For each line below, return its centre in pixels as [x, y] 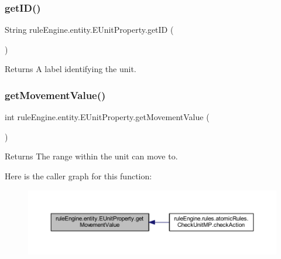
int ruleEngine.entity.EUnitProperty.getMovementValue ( [107, 117]
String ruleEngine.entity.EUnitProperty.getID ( [89, 30]
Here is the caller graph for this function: [78, 176]
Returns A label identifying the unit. [71, 69]
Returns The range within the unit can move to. [91, 156]
